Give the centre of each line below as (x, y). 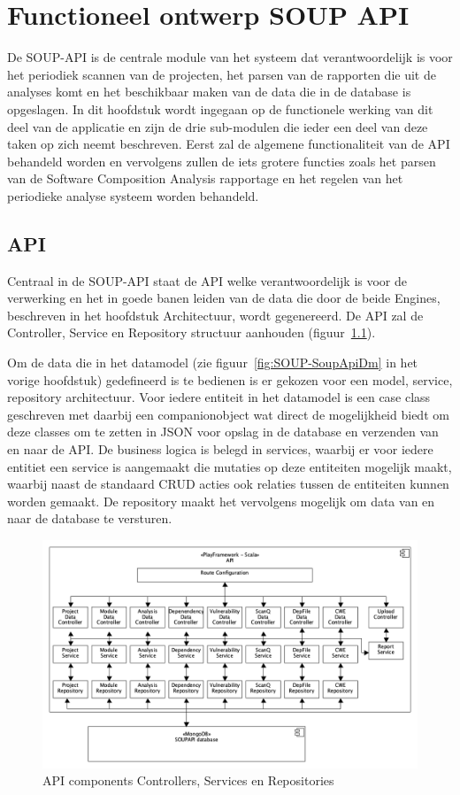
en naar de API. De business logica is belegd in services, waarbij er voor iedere (220, 449)
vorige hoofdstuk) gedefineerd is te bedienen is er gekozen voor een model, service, (230, 379)
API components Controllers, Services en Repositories (188, 780)
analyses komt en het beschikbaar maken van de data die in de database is (209, 92)
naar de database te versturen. (90, 518)
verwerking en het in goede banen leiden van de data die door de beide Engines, (224, 298)
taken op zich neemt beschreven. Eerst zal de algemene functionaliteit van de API (229, 144)
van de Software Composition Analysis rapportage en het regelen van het (205, 178)
